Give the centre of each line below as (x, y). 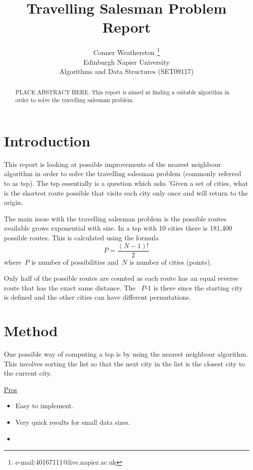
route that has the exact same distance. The (70, 287)
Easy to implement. (45, 406)
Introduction (47, 140)
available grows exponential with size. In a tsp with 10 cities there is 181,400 (118, 228)
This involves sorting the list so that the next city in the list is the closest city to (125, 363)
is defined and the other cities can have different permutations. (98, 297)
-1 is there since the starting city (194, 287)
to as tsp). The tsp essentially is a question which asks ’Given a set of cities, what (126, 183)
